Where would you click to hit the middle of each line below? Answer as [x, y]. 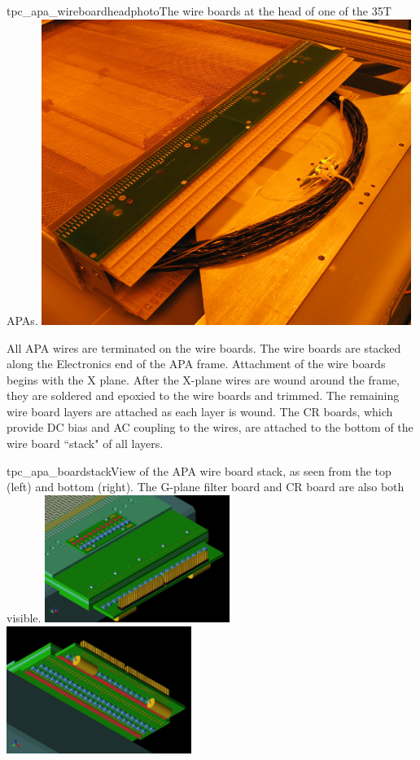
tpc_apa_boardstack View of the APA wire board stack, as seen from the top [199, 470]
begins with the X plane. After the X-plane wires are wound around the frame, [203, 379]
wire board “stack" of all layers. [85, 444]
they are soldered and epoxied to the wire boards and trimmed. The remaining [203, 395]
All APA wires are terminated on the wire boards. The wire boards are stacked [204, 347]
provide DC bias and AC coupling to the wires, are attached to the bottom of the [210, 427]
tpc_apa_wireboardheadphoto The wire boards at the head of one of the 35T [199, 11]
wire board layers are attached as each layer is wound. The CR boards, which [200, 411]
